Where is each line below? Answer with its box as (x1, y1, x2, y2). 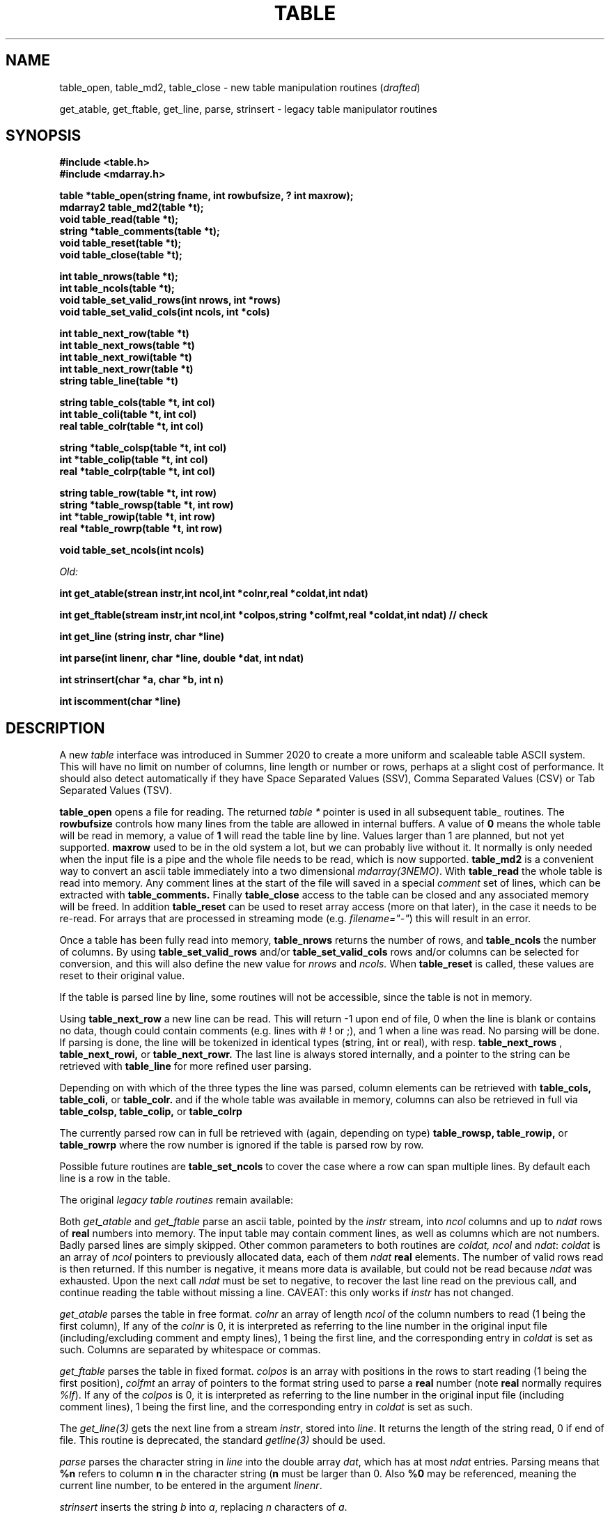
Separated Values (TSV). (59, 784, 173, 797)
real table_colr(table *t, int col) (59, 420, 204, 433)
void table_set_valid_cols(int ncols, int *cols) (59, 306, 270, 318)
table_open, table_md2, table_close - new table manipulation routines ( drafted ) (59, 81, 421, 93)
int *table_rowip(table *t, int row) (59, 511, 216, 523)
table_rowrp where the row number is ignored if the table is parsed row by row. (59, 1139, 424, 1151)
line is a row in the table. (59, 1172, 171, 1185)
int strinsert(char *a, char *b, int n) (59, 674, 224, 686)
